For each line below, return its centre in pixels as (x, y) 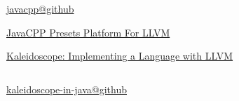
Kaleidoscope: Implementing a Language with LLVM (120, 56)
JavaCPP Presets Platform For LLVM (88, 32)
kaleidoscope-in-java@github (67, 89)
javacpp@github (40, 8)
